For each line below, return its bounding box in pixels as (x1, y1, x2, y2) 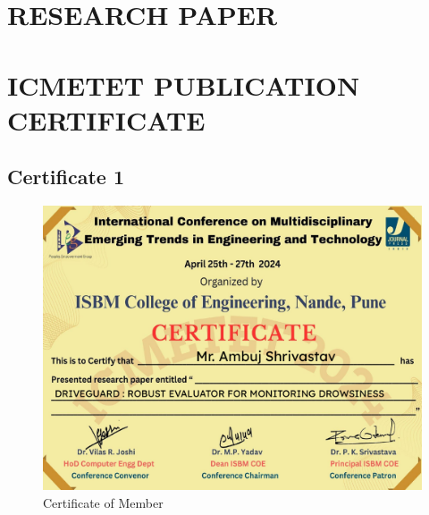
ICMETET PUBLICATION (7, 66, 360, 103)
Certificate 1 (7, 163, 125, 190)
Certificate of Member (43, 493, 164, 511)
